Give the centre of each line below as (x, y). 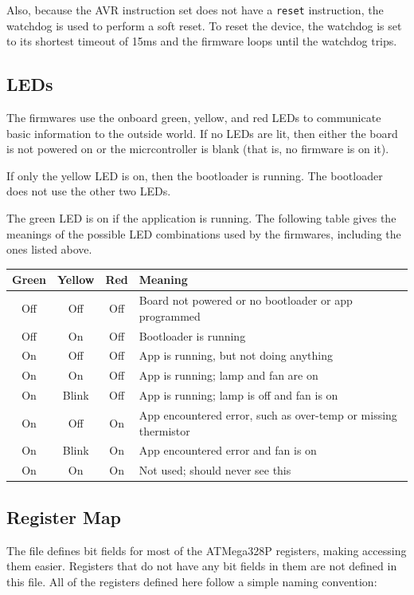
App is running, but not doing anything (236, 355)
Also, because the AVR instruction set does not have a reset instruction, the (195, 10)
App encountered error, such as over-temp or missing (268, 414)
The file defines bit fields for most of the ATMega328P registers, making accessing (207, 550)
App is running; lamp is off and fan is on (238, 395)
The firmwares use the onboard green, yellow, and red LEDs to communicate (194, 118)
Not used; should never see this (215, 470)
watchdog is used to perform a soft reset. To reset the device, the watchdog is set (204, 25)
